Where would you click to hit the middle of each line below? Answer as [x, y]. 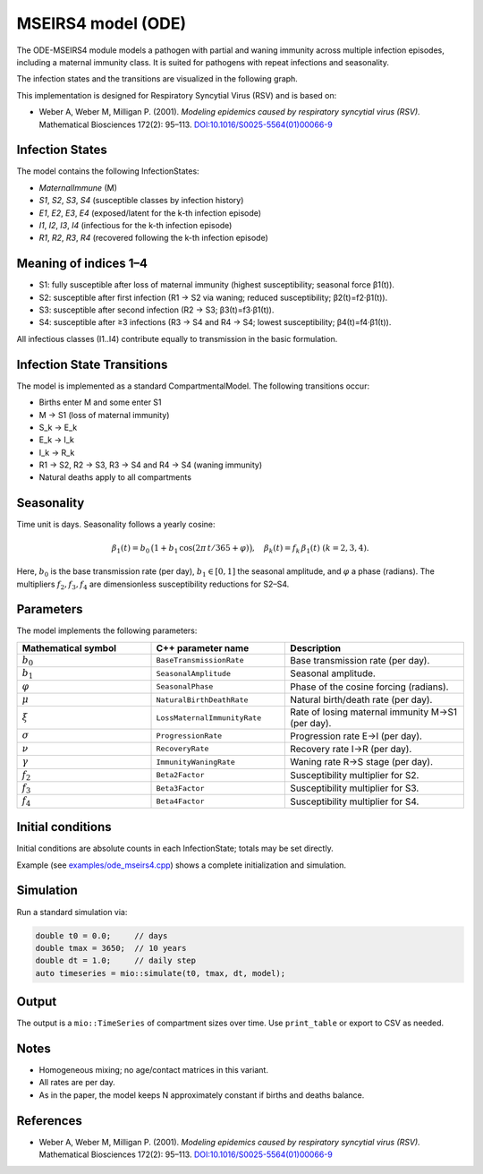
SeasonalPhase [185, 686]
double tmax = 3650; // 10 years [111, 948]
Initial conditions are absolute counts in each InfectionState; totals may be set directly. [175, 848]
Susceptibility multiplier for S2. [355, 775]
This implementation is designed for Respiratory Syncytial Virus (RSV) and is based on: [177, 95]
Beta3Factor [180, 788]
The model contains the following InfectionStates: [108, 171]
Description [316, 647]
